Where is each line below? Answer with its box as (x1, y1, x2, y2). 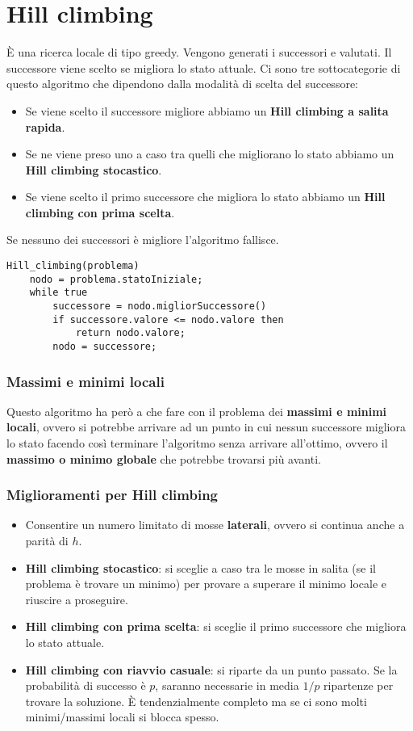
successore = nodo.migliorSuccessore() (52, 300, 267, 313)
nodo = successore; (52, 341, 157, 352)
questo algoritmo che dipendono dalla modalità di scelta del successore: (6, 75, 359, 92)
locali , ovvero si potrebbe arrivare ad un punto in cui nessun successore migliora (6, 418, 406, 435)
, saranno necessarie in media (155, 677, 299, 694)
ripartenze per (323, 677, 394, 694)
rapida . (25, 118, 65, 135)
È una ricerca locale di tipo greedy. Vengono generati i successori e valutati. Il (6, 44, 392, 61)
